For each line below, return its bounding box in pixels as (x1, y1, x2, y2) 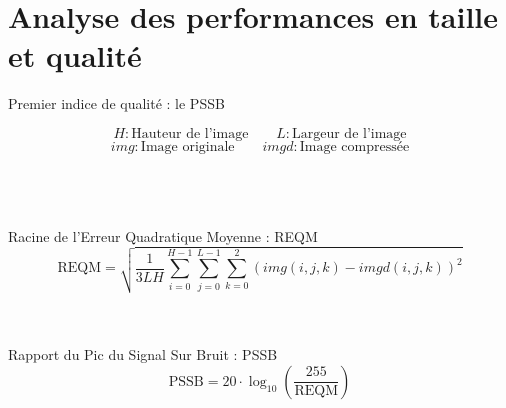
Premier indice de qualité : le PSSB (8, 93, 225, 114)
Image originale (140, 139, 235, 154)
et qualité (8, 35, 142, 76)
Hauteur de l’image (131, 126, 249, 141)
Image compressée (299, 139, 410, 154)
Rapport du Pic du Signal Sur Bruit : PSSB (8, 344, 278, 365)
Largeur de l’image (292, 126, 407, 141)
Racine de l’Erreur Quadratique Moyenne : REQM (8, 225, 318, 246)
